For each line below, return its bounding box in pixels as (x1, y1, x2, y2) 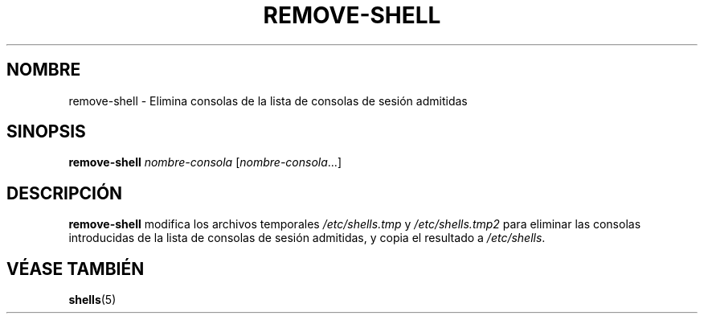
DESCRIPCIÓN (6, 183, 123, 203)
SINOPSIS (6, 121, 86, 142)
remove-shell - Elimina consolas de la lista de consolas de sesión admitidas (68, 93, 468, 108)
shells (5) (68, 293, 117, 307)
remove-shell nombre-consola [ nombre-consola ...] (68, 155, 342, 170)
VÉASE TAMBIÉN (6, 258, 145, 279)
